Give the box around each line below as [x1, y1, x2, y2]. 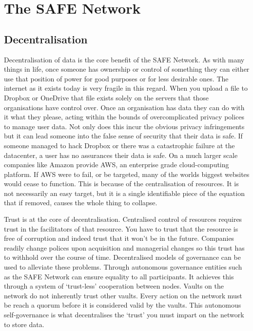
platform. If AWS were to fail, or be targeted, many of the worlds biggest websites [4, 169, 250, 179]
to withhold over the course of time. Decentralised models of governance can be [4, 252, 241, 262]
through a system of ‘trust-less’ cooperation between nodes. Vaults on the [4, 281, 224, 291]
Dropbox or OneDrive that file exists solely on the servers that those [4, 92, 209, 102]
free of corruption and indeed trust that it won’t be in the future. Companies [4, 233, 234, 243]
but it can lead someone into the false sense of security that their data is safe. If [4, 131, 243, 141]
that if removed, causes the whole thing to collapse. [4, 197, 157, 208]
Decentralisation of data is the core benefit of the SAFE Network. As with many [4, 54, 245, 64]
